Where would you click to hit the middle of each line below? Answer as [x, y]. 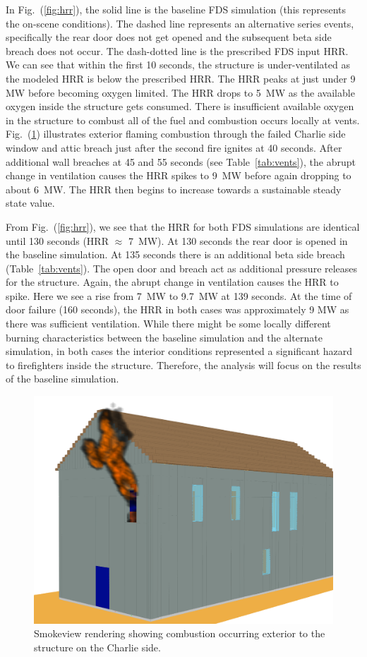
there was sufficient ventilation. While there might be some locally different [168, 324]
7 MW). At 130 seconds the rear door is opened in [238, 240]
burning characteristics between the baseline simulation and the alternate [164, 337]
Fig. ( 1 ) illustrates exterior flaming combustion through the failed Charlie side [176, 134]
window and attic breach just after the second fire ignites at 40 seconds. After [174, 147]
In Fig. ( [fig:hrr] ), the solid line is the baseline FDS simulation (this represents [176, 9]
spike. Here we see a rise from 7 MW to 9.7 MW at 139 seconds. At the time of [179, 295]
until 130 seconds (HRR [57, 240]
